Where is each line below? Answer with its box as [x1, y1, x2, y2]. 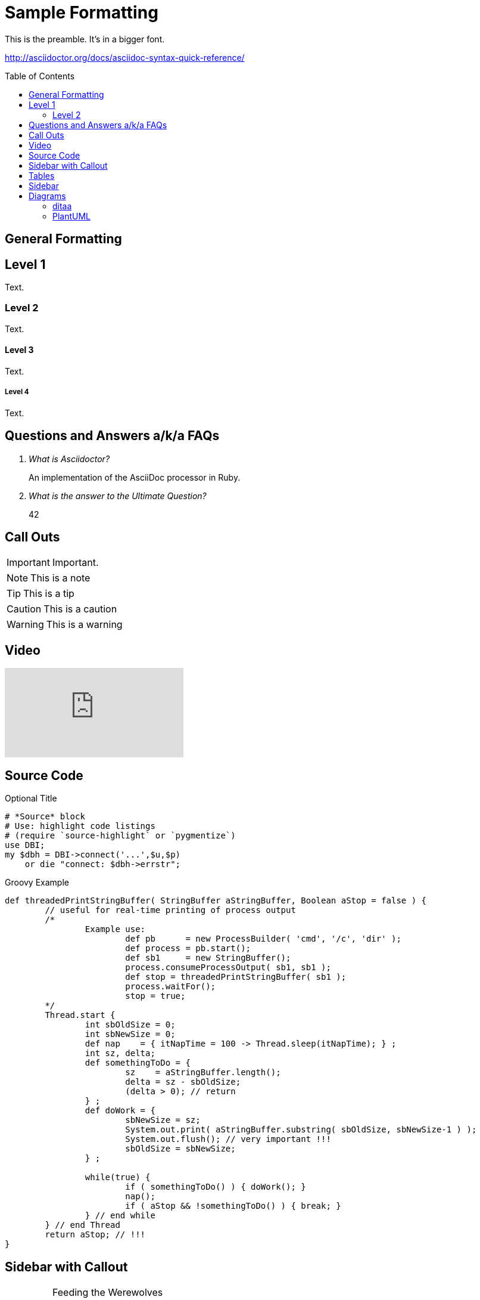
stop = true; [125, 991, 186, 1001]
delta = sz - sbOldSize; [125, 1077, 241, 1087]
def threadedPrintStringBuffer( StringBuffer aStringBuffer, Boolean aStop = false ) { [5, 896, 427, 906]
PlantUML [52, 211, 91, 221]
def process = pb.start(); [125, 943, 251, 954]
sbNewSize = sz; [125, 1115, 201, 1125]
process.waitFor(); [125, 982, 216, 992]
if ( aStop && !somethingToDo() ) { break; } [125, 1201, 341, 1211]
